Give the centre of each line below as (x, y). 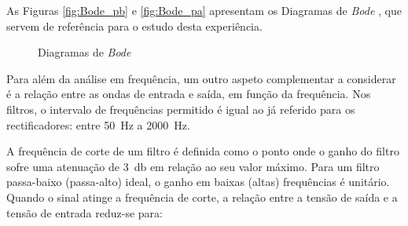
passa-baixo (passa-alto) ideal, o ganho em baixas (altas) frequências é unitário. (198, 182)
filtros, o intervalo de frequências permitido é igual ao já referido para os (181, 109)
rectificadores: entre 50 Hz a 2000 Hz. (98, 124)
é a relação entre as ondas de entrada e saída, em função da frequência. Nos (189, 94)
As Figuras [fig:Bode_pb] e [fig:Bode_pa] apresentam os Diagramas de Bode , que (204, 10)
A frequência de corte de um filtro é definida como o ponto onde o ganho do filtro (203, 151)
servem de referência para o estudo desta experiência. (134, 26)
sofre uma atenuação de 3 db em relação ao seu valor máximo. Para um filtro (193, 166)
